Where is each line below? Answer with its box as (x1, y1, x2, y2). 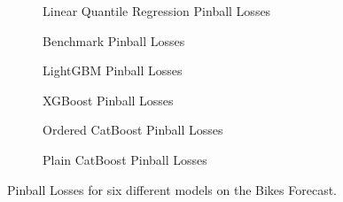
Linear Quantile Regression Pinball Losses (43, 2, 271, 19)
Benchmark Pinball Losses (43, 31, 185, 50)
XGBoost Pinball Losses (43, 90, 174, 109)
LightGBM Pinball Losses (43, 61, 183, 80)
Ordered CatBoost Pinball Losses (43, 120, 223, 139)
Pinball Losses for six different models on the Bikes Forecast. (7, 180, 338, 198)
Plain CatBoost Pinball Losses (43, 150, 207, 168)
